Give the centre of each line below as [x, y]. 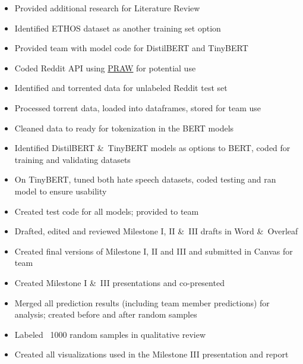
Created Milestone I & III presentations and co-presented [119, 282]
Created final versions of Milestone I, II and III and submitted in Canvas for [154, 251]
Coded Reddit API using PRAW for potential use [105, 68]
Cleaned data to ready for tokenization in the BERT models [124, 128]
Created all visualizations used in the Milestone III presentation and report [151, 354]
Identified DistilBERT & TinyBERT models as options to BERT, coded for [152, 148]
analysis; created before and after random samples [106, 314]
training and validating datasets [72, 159]
